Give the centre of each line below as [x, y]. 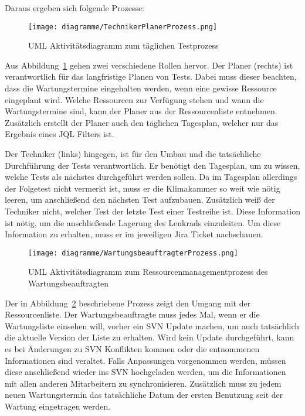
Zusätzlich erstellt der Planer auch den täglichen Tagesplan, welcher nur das [142, 122]
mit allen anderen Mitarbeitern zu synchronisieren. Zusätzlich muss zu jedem [143, 383]
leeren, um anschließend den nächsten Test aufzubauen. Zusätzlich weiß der [140, 200]
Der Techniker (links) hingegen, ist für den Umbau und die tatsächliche [133, 154]
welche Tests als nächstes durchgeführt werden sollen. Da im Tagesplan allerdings [151, 177]
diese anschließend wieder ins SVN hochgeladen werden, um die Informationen [145, 372]
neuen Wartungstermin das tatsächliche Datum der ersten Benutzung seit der [144, 395]
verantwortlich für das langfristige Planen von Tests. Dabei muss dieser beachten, [151, 76]
